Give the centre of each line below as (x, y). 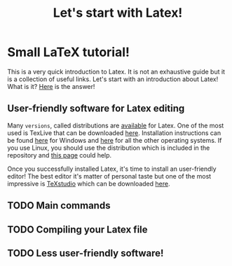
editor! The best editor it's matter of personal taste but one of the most (109, 176)
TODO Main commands (59, 205)
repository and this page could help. (60, 155)
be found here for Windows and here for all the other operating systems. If (115, 140)
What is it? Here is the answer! (51, 86)
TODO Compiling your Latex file (78, 229)
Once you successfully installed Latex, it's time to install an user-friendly (112, 169)
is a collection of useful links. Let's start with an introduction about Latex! (113, 79)
